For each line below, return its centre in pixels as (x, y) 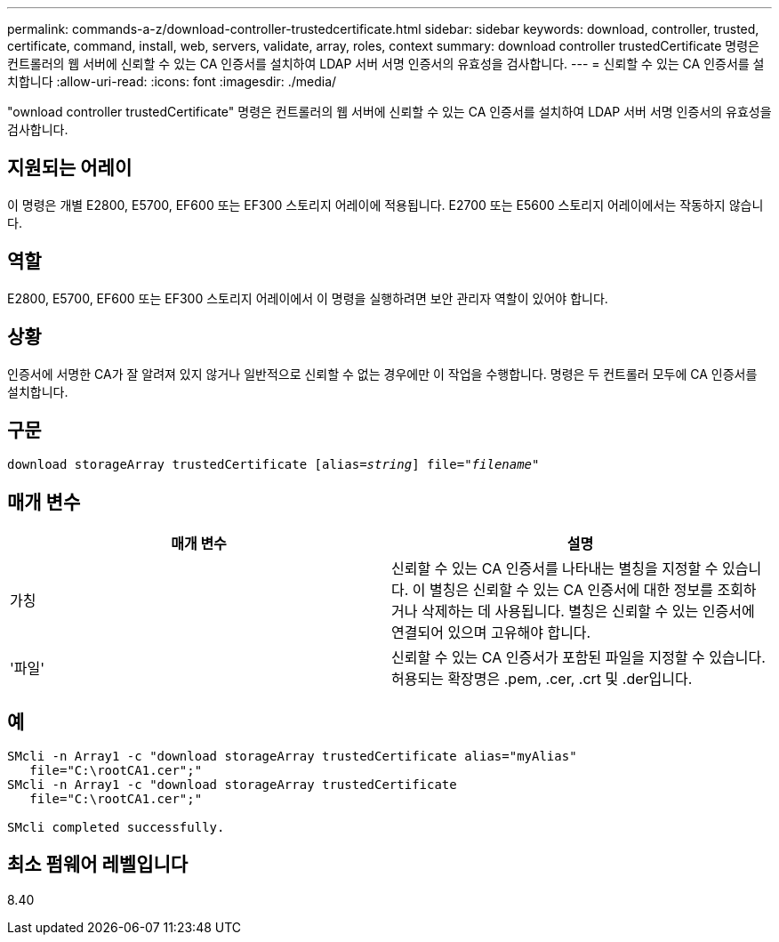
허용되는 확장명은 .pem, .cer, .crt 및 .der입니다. (542, 679)
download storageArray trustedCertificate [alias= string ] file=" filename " (273, 465)
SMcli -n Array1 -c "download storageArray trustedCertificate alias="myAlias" (292, 757)
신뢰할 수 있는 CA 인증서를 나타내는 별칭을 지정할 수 (555, 569)
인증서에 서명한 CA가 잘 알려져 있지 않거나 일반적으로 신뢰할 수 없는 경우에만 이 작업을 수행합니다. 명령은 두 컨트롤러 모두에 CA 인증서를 (382, 374)
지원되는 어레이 (70, 168)
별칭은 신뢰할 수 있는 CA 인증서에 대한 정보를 (571, 590)
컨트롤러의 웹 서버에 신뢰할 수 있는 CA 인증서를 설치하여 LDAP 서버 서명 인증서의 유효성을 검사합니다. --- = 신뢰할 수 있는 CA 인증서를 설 (386, 64)
